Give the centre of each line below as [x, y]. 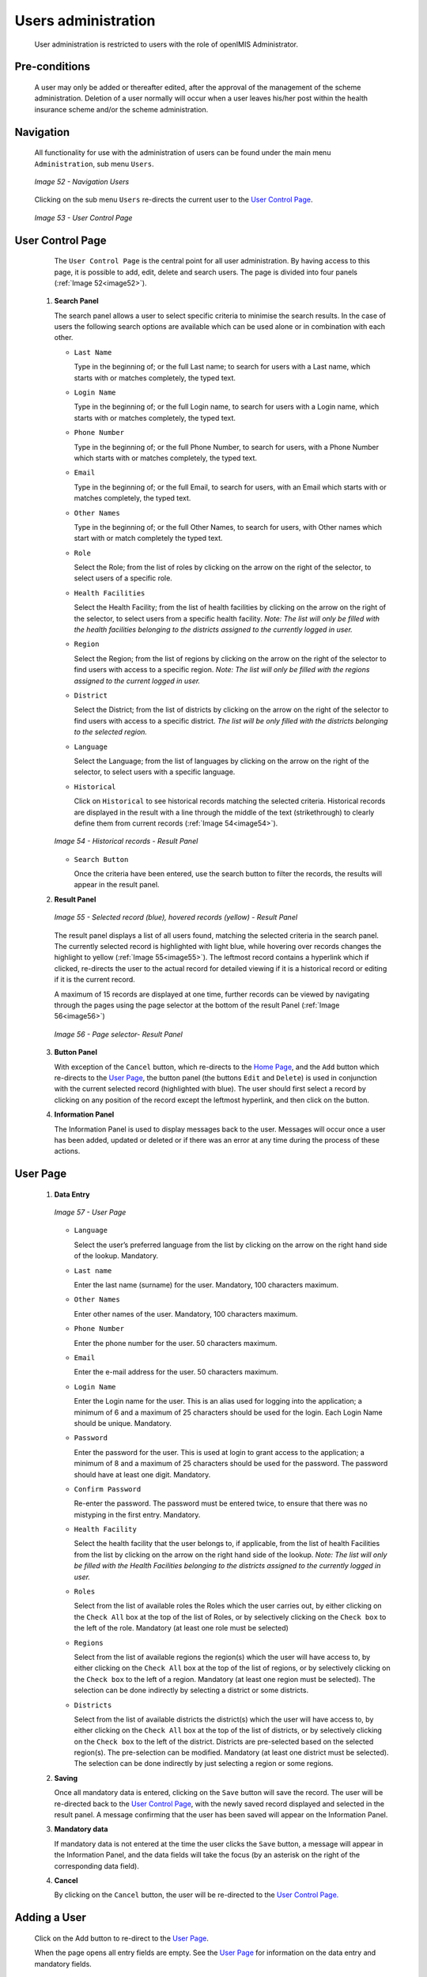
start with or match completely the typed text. [148, 539]
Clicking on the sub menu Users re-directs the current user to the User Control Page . [174, 200]
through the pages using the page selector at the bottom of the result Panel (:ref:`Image [197, 1005]
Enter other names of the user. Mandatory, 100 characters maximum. [186, 1314]
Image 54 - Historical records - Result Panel [126, 841]
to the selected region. [111, 732]
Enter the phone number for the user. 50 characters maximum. [176, 1343]
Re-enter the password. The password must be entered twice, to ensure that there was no [221, 1503]
